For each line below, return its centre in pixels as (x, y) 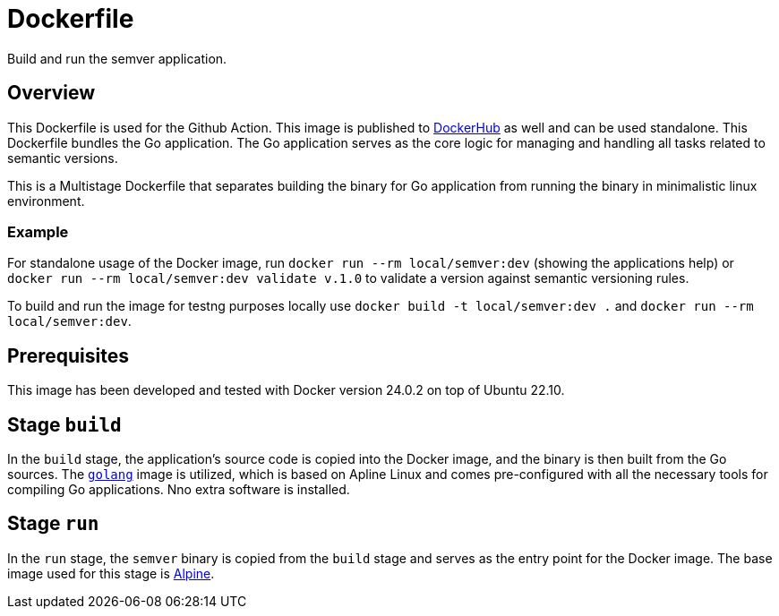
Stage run (53, 524)
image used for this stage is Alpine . (111, 573)
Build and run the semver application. (117, 58)
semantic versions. (63, 158)
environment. (46, 201)
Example (38, 231)
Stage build (64, 424)
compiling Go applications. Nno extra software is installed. (179, 490)
